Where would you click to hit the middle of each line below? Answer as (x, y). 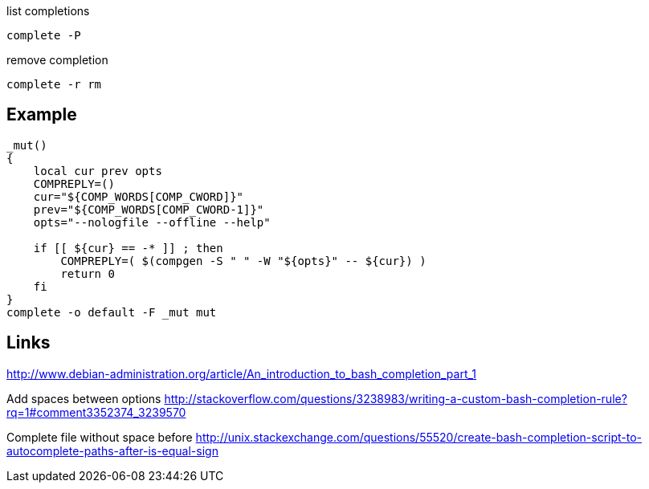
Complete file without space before (100, 437)
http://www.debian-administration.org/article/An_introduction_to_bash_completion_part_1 (242, 373)
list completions (48, 11)
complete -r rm (54, 84)
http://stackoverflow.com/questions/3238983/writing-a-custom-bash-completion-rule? (396, 398)
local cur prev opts (98, 171)
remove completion (57, 60)
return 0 (88, 273)
